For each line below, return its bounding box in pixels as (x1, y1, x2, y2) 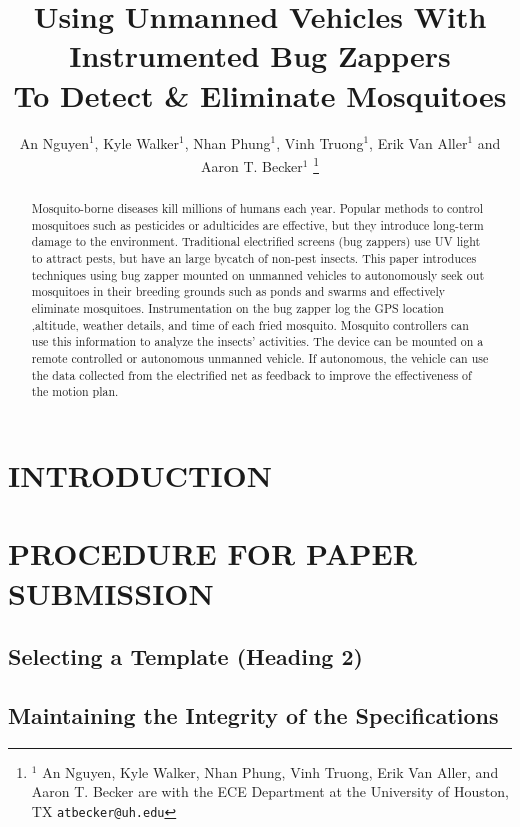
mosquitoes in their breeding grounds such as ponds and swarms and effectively (31, 283, 445, 300)
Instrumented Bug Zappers (69, 35, 451, 76)
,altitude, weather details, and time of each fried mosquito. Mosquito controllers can (31, 316, 469, 333)
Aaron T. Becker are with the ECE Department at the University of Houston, (31, 781, 509, 802)
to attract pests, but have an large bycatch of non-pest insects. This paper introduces (31, 250, 477, 267)
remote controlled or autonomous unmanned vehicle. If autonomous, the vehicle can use (31, 350, 489, 367)
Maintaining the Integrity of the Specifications (8, 699, 499, 730)
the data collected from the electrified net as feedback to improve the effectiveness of (31, 366, 472, 383)
